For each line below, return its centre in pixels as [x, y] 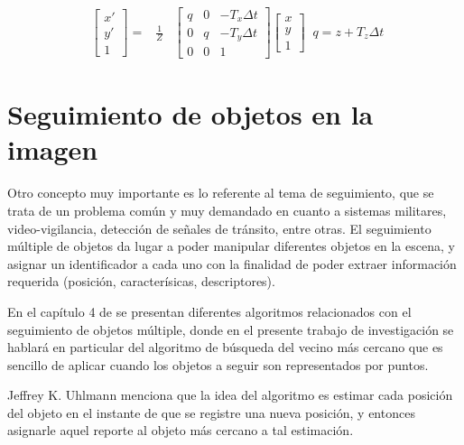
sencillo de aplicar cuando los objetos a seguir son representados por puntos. [218, 364]
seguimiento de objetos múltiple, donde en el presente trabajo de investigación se [231, 329]
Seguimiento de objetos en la [190, 114]
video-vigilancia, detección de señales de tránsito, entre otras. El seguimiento [219, 228]
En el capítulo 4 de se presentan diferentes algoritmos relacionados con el [209, 311]
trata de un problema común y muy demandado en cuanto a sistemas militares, [227, 210]
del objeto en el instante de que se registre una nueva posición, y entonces [211, 412]
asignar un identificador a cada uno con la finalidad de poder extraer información [232, 263]
